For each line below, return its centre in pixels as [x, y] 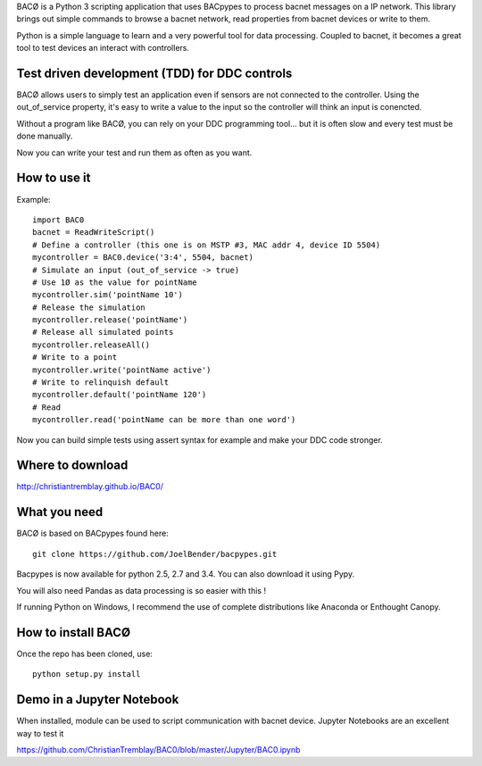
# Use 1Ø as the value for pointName [115, 282]
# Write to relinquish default [101, 383]
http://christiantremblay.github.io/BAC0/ [90, 487]
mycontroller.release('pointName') [110, 320]
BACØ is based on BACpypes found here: [92, 533]
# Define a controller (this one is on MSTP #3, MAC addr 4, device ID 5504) [207, 245]
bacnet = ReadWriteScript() [94, 233]
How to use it [54, 178]
